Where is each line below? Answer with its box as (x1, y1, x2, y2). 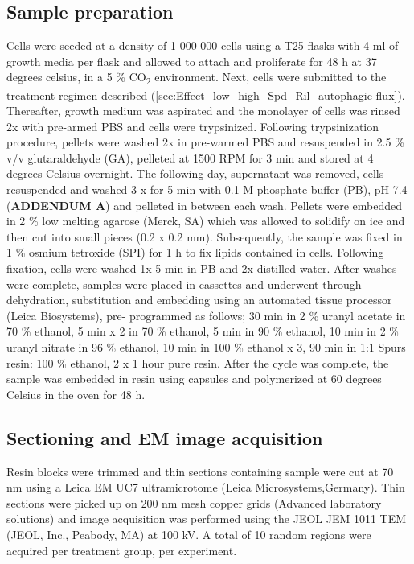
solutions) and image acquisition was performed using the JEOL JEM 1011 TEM (6, 510, 407, 527)
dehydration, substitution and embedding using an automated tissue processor (6, 291, 392, 308)
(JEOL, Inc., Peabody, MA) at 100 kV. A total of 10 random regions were (6, 525, 371, 542)
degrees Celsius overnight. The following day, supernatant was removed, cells (6, 165, 384, 182)
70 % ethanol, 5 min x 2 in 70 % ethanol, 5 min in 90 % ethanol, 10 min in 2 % (6, 323, 400, 340)
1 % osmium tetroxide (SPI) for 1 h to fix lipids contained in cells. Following (6, 244, 384, 261)
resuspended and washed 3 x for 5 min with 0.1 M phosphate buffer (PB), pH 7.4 (6, 181, 408, 198)
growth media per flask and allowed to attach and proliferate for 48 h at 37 (6, 52, 377, 69)
